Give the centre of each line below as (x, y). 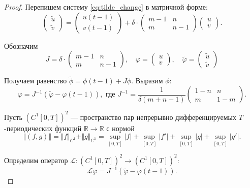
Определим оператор (36, 160)
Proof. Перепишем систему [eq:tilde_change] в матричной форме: (106, 7)
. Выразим (147, 81)
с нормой (120, 128)
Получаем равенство (36, 81)
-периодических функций (43, 128)
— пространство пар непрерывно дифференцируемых (153, 117)
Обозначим (21, 45)
